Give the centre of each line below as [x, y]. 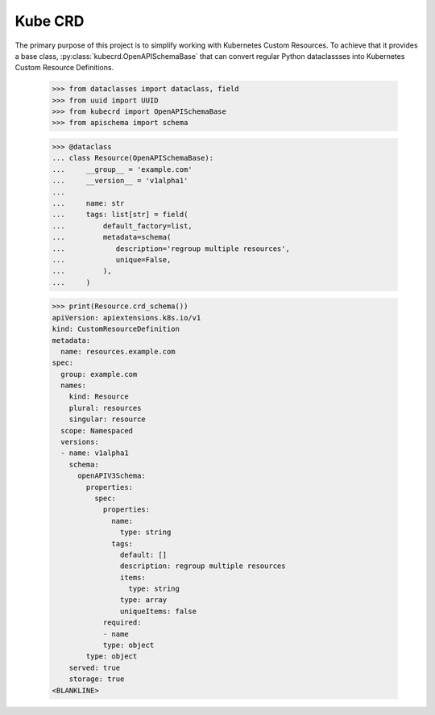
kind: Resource [99, 397]
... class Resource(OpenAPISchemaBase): [133, 158]
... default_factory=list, [122, 226]
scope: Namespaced [97, 431]
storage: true [97, 679]
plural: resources [105, 408]
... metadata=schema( [112, 237]
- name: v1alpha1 [95, 453]
